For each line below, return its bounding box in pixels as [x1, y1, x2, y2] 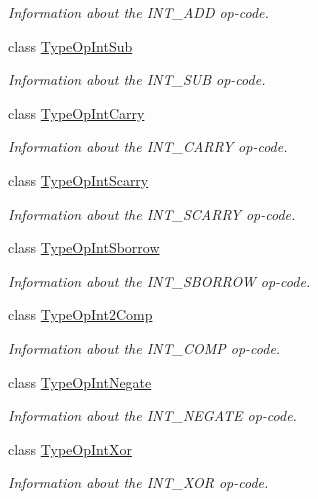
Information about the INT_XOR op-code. [8, 472, 269, 493]
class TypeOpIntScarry [8, 169, 149, 190]
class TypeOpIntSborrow [8, 237, 160, 258]
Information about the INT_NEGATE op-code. [8, 405, 297, 426]
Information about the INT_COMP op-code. [8, 337, 281, 358]
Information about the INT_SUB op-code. [8, 69, 266, 90]
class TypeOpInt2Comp [8, 304, 153, 325]
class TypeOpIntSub [8, 35, 133, 56]
